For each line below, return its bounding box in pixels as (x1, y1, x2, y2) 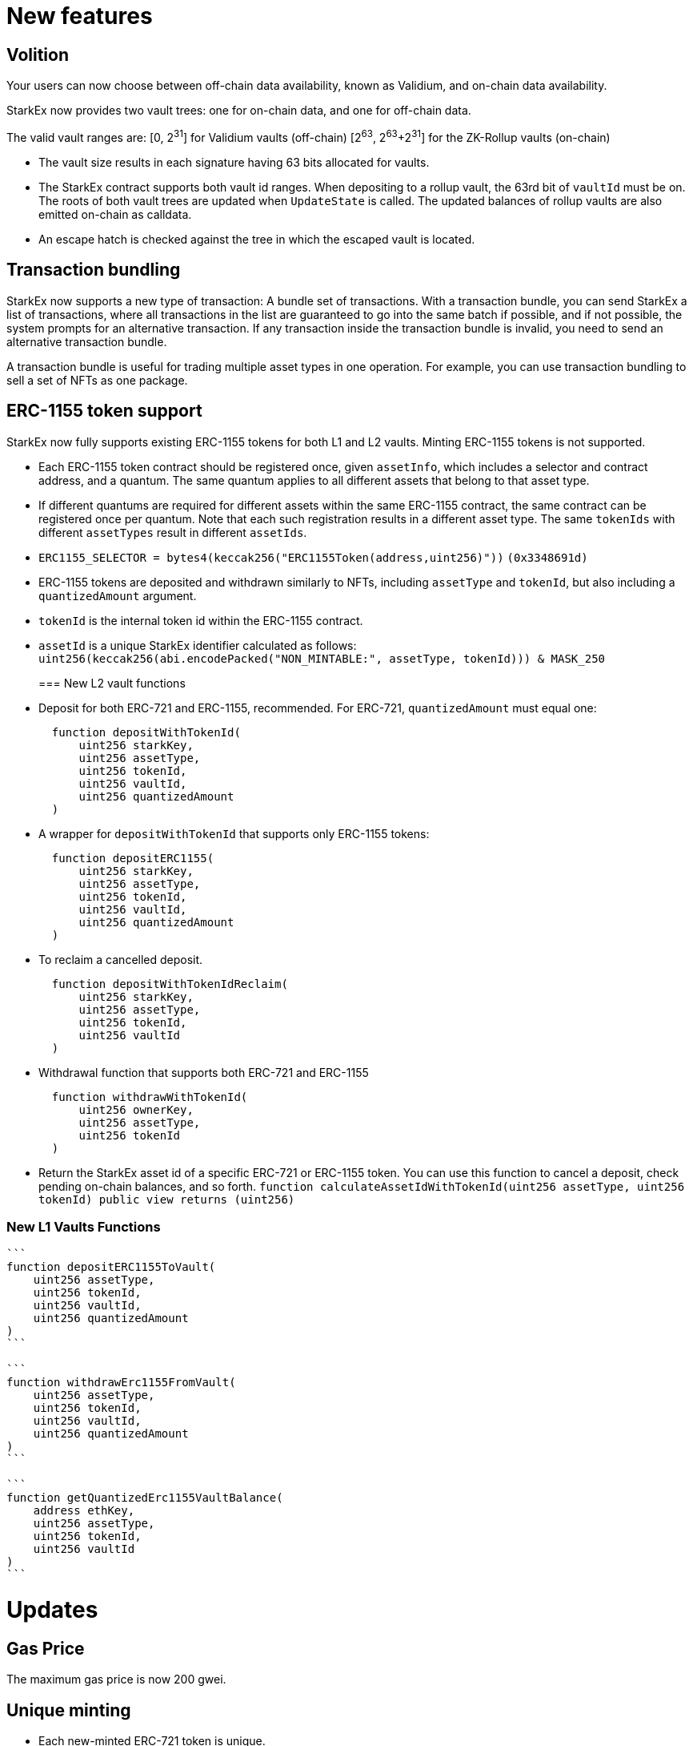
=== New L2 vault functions (38, 675, 186, 690)
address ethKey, (33, 1504, 135, 1518)
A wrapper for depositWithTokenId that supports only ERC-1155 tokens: (38, 826, 430, 841)
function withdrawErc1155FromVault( (6, 1376, 236, 1389)
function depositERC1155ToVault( (6, 1260, 216, 1274)
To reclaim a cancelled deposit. (38, 952, 203, 966)
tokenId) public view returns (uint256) (38, 1192, 295, 1206)
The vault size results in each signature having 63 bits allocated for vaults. (38, 155, 430, 169)
